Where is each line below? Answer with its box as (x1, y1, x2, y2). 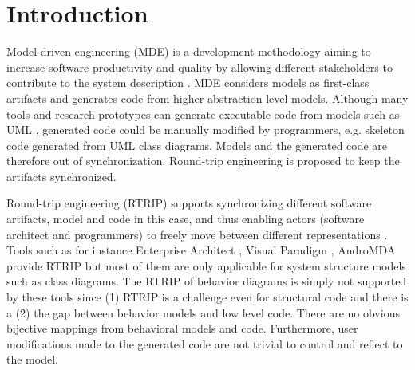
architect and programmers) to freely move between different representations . (6, 226, 388, 242)
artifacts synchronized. (6, 167, 117, 184)
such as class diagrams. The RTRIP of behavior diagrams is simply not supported (6, 273, 407, 289)
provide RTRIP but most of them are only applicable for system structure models (6, 257, 406, 274)
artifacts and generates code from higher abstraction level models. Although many (6, 89, 409, 106)
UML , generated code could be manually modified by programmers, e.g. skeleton (6, 121, 405, 138)
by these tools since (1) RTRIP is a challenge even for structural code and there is (6, 289, 409, 305)
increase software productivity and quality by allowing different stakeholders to (6, 58, 393, 75)
